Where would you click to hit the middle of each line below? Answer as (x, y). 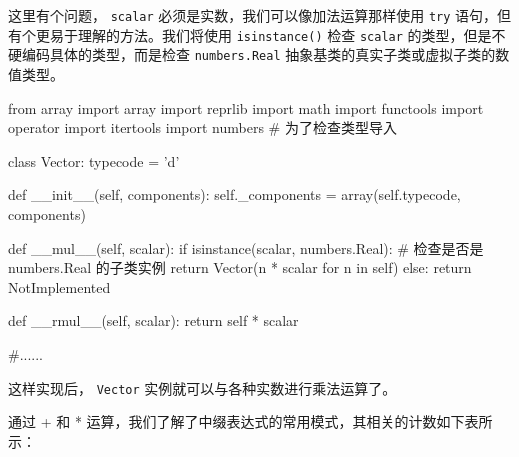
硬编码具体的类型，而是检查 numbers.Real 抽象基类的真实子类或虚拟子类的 (252, 54)
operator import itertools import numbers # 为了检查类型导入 (202, 127)
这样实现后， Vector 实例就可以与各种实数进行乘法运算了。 (202, 387)
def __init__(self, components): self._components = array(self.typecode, (234, 194)
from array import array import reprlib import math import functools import (246, 107)
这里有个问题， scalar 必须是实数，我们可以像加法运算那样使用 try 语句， (253, 15)
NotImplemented (59, 286)
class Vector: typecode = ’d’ (94, 160)
